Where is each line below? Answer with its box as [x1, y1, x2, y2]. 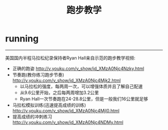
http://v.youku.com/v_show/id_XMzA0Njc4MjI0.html [12, 107, 120, 113]
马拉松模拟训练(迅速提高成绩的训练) [12, 102, 86, 108]
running [5, 33, 39, 44]
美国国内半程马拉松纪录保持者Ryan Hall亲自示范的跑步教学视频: [5, 54, 135, 60]
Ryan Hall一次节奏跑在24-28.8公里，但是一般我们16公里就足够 [19, 95, 148, 101]
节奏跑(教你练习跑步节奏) [12, 71, 64, 77]
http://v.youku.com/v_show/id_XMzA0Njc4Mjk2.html [12, 77, 121, 83]
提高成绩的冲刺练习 [12, 113, 52, 119]
